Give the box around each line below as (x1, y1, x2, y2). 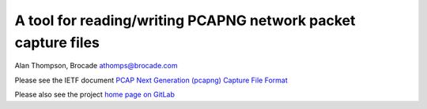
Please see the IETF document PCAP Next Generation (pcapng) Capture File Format (14, 75, 288, 85)
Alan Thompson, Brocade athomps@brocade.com (14, 61, 178, 71)
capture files (14, 34, 100, 51)
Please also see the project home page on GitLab (14, 90, 176, 100)
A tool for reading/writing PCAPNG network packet (14, 12, 356, 29)
